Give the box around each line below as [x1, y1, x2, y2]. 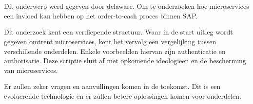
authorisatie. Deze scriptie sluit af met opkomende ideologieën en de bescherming [4, 55, 246, 66]
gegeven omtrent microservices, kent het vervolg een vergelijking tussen [4, 36, 216, 46]
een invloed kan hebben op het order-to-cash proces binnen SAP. [4, 10, 198, 20]
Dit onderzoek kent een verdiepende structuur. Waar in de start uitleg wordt [4, 27, 233, 37]
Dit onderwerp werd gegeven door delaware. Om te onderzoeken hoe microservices [4, 1, 249, 11]
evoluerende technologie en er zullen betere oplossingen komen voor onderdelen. [4, 90, 241, 101]
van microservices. [4, 65, 58, 75]
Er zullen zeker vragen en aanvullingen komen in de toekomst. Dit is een [4, 81, 221, 91]
